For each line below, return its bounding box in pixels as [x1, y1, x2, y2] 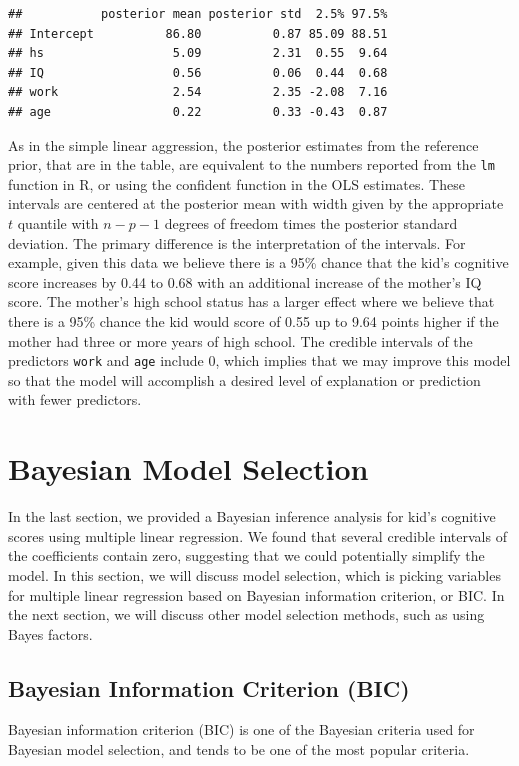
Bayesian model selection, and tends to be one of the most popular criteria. [8, 739, 470, 760]
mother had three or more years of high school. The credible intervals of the [8, 330, 473, 351]
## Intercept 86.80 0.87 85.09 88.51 [8, 26, 388, 41]
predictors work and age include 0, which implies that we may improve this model [8, 350, 511, 371]
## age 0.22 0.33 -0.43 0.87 [8, 104, 388, 119]
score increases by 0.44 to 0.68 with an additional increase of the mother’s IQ [8, 271, 482, 292]
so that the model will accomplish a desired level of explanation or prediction [8, 369, 481, 390]
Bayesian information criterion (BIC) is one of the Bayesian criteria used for [8, 719, 475, 740]
